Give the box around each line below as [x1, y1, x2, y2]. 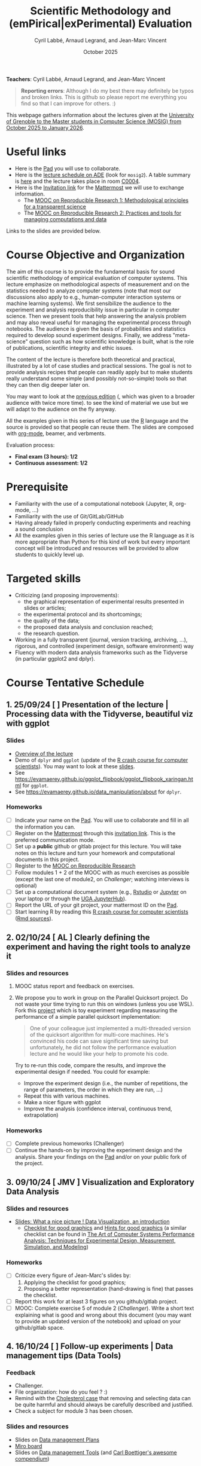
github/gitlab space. [14, 1324, 65, 1331]
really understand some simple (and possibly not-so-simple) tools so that [6, 375, 187, 382]
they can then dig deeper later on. [6, 381, 90, 388]
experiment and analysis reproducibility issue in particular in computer [6, 306, 180, 313]
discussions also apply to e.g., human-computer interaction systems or [6, 293, 181, 300]
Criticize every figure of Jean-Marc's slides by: [14, 1272, 131, 1279]
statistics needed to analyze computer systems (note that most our [6, 287, 172, 294]
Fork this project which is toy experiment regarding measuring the [14, 1007, 178, 1014]
